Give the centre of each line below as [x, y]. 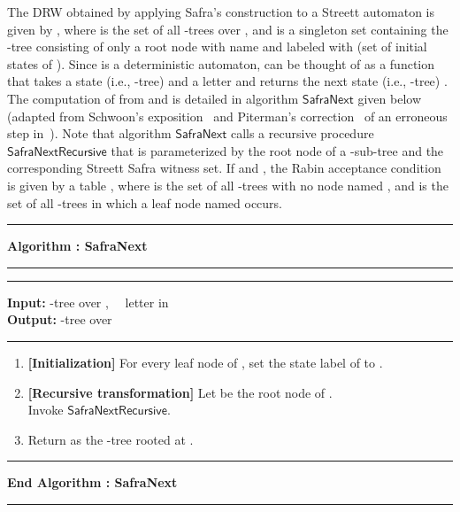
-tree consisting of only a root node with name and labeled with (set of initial [217, 47]
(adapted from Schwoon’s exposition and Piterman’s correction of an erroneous [227, 116]
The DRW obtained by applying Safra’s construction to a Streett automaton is [221, 12]
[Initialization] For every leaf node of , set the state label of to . [205, 362]
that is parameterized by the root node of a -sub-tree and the [277, 150]
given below [390, 98]
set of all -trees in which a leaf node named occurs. [145, 202]
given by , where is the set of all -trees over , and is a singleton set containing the [228, 29]
